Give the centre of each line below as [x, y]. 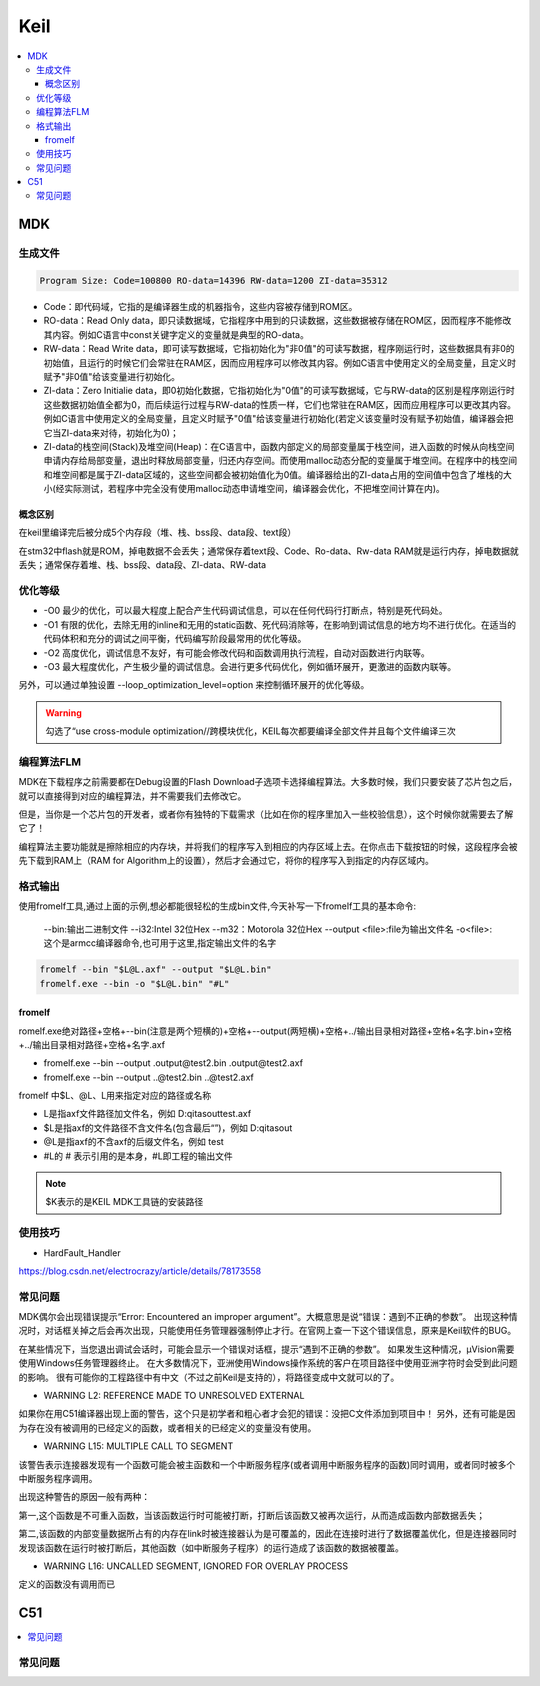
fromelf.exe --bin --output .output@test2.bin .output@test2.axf [173, 1063]
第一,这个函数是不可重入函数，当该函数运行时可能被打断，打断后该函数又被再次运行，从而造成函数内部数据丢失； [252, 1515]
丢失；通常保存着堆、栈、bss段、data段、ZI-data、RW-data [142, 565]
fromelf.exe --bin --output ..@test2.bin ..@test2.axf [149, 1077]
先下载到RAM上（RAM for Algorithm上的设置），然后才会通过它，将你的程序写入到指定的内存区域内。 [226, 861]
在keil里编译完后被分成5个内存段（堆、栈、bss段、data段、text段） [157, 532]
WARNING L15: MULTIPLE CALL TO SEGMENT [138, 1446]
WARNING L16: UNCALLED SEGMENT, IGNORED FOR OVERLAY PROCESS [196, 1566]
